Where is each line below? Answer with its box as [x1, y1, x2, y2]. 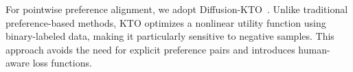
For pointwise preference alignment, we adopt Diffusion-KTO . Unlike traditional [5, 2, 348, 16]
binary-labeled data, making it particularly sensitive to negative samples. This [5, 29, 334, 43]
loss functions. [32, 56, 92, 70]
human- [298, 42, 330, 56]
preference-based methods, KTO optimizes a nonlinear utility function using [5, 15, 326, 29]
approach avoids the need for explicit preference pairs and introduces [5, 42, 295, 56]
